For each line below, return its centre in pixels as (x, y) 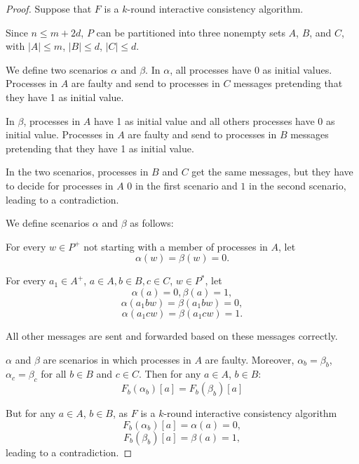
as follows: (152, 223)
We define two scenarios (57, 69)
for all (54, 374)
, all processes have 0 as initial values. (251, 69)
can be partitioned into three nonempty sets (191, 32)
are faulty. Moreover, (250, 359)
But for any (31, 413)
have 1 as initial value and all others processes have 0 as (215, 120)
